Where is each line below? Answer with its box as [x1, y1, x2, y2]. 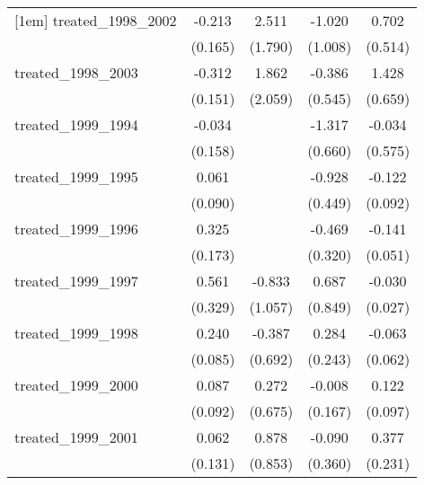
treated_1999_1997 [14, 270, 138, 291]
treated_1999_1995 [14, 166, 138, 187]
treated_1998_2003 [14, 62, 138, 83]
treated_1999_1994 [14, 114, 138, 135]
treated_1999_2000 [14, 375, 138, 395]
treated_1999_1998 [14, 322, 138, 343]
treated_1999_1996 [14, 218, 138, 239]
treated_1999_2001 [14, 427, 138, 447]
